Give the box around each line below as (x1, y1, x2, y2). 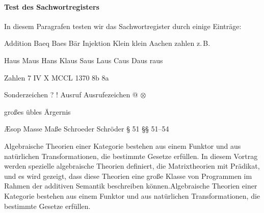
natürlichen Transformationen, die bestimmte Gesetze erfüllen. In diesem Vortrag (4, 150, 258, 161)
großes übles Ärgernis (4, 106, 71, 117)
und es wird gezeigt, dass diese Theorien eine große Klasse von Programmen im (4, 170, 252, 181)
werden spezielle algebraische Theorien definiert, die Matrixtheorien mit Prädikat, (4, 161, 260, 171)
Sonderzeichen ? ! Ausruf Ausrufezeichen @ (4, 89, 138, 100)
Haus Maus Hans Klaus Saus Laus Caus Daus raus (4, 55, 163, 65)
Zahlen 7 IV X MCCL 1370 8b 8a (4, 72, 109, 83)
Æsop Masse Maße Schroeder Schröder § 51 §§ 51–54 (4, 123, 169, 134)
